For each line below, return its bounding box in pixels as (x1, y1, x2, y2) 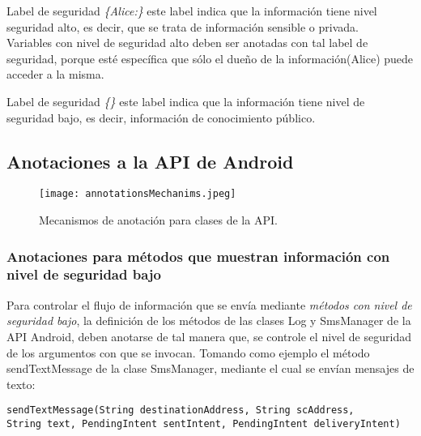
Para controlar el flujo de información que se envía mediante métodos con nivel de (6, 296, 412, 313)
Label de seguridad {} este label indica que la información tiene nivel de (6, 92, 365, 109)
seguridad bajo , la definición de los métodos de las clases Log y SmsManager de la (6, 312, 411, 329)
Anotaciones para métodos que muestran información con (6, 246, 390, 266)
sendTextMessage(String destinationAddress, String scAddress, (6, 404, 355, 417)
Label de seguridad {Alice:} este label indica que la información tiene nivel (6, 2, 377, 19)
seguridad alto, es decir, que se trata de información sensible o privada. (6, 18, 359, 35)
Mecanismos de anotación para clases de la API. (39, 212, 278, 229)
